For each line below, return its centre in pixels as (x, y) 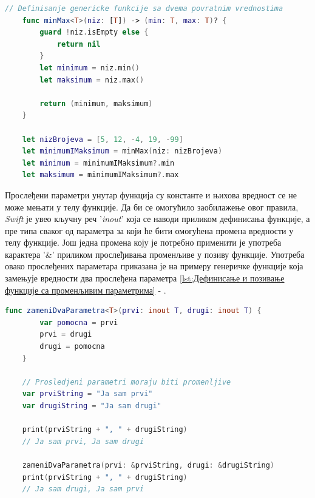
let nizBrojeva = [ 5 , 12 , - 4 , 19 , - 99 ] (103, 139)
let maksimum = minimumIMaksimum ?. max (100, 175)
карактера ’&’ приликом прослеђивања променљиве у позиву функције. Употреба (155, 254)
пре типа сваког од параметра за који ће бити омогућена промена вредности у (149, 230)
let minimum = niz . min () (90, 68)
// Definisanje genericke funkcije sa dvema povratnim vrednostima (144, 8)
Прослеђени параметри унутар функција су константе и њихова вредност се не (151, 194)
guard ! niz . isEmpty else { (94, 32)
